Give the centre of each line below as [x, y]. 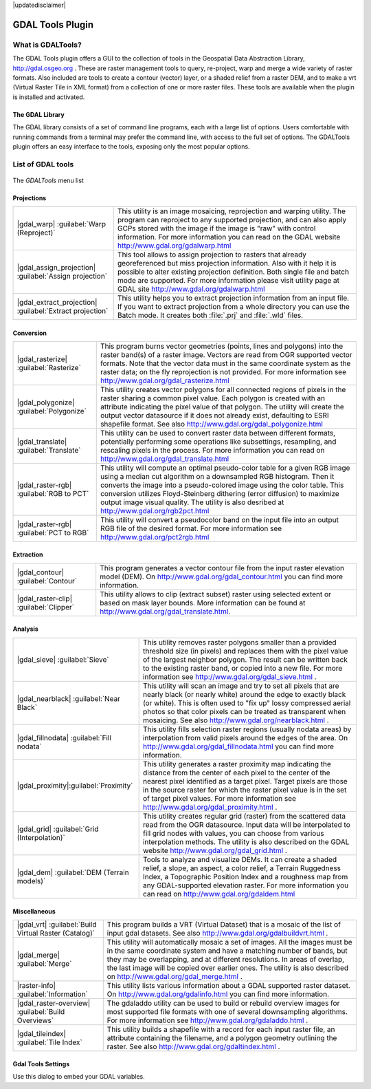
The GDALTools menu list [48, 180]
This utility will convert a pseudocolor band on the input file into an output [220, 520]
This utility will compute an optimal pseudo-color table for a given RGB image [225, 468]
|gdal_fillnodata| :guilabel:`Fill [64, 737]
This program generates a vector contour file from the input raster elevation [222, 568]
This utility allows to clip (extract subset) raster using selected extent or [215, 594]
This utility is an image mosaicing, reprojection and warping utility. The [232, 211]
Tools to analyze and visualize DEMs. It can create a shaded [239, 859]
